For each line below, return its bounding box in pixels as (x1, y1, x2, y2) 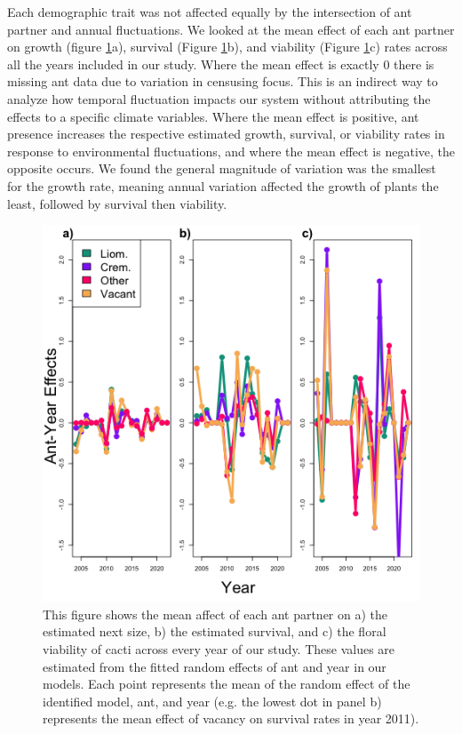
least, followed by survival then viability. (7, 194, 227, 212)
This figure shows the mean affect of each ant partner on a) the (43, 604, 388, 623)
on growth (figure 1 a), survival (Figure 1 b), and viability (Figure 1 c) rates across (7, 37, 448, 56)
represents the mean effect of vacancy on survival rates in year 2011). (43, 709, 419, 728)
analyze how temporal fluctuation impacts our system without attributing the (7, 89, 431, 108)
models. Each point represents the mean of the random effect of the (43, 674, 410, 693)
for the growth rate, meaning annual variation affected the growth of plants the (7, 176, 439, 195)
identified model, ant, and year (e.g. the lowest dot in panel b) (43, 691, 382, 710)
